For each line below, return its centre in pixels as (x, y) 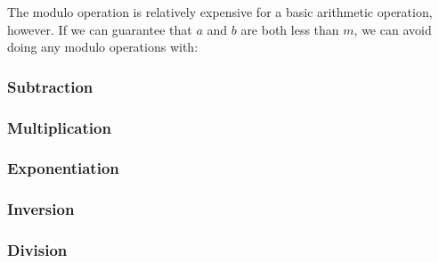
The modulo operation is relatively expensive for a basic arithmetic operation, (220, 12)
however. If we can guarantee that (100, 29)
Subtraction (50, 86)
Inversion (41, 209)
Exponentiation (63, 168)
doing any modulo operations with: (103, 47)
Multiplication (59, 127)
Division (37, 250)
